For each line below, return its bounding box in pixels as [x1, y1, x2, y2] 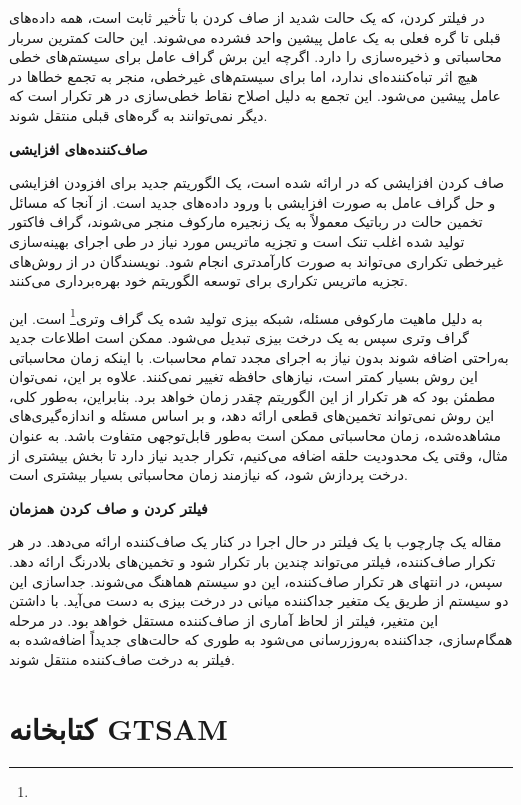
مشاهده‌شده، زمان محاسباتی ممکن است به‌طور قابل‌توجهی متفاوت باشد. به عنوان [9, 424, 502, 445]
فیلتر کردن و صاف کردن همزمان [9, 497, 208, 518]
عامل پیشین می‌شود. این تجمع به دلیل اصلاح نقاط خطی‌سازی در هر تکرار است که [9, 85, 501, 106]
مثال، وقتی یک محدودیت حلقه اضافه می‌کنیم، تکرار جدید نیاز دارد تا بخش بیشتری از [9, 444, 509, 465]
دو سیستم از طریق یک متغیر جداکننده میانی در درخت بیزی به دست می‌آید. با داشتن [9, 590, 509, 611]
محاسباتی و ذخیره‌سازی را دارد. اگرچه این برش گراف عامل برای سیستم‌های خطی [9, 46, 502, 67]
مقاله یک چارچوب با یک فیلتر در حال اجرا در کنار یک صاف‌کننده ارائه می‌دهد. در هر [9, 531, 502, 552]
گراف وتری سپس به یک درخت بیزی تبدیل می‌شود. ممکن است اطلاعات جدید [9, 326, 469, 347]
